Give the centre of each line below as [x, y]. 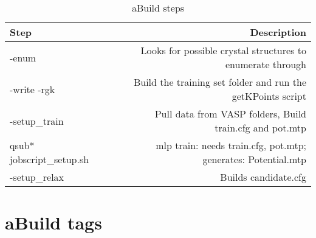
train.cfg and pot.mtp [260, 128]
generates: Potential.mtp [254, 159]
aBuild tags [53, 222]
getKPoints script [269, 96]
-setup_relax [37, 177]
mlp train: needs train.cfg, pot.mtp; [231, 145]
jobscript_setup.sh [50, 159]
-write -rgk [33, 89]
